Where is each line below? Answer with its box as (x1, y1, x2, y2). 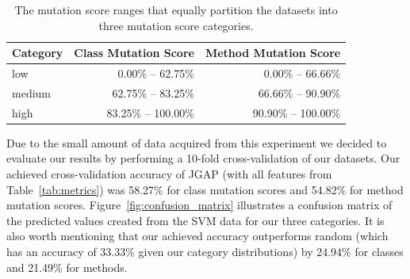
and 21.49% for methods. (6, 258, 128, 275)
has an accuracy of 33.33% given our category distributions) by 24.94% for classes (6, 243, 404, 259)
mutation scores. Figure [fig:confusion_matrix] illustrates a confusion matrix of (6, 197, 393, 213)
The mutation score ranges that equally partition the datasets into (14, 2, 338, 17)
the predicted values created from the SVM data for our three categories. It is (6, 212, 385, 228)
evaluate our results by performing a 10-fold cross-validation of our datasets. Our (6, 150, 400, 166)
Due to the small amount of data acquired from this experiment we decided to (6, 134, 387, 151)
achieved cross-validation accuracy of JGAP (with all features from (6, 166, 332, 182)
